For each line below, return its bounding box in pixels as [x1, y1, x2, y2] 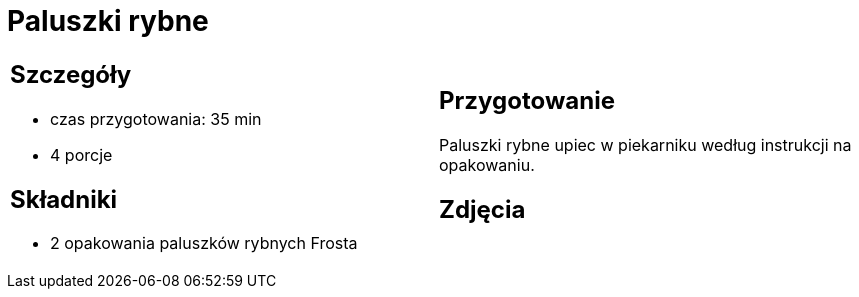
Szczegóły [10, 59, 132, 89]
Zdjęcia [439, 194, 526, 224]
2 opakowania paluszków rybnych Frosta [50, 233, 358, 254]
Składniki [10, 184, 118, 214]
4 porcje [50, 144, 113, 165]
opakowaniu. [439, 154, 535, 175]
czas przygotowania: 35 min [50, 108, 262, 129]
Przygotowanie [439, 85, 615, 115]
